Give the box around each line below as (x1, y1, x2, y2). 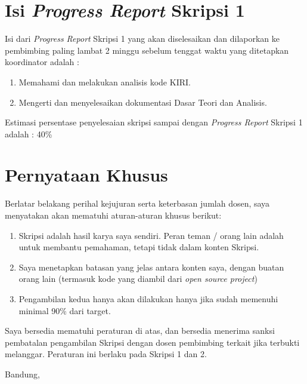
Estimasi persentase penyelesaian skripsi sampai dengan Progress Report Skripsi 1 (5, 116, 303, 128)
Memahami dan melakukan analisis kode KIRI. (18, 75, 191, 88)
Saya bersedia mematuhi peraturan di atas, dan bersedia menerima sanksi (5, 324, 275, 337)
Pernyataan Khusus (5, 162, 168, 187)
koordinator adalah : (5, 56, 79, 68)
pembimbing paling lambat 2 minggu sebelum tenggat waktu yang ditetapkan (5, 44, 289, 56)
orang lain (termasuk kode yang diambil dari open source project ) (18, 272, 258, 285)
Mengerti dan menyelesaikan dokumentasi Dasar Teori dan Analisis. (18, 96, 267, 108)
